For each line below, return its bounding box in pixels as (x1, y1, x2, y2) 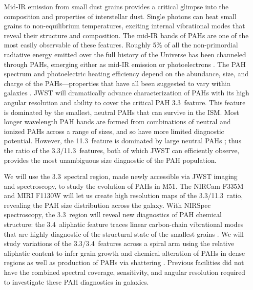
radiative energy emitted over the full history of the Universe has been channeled (4, 49, 246, 59)
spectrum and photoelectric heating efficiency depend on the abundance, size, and (4, 68, 249, 79)
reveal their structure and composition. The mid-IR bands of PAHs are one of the (4, 30, 249, 40)
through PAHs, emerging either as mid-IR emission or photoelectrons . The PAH (4, 59, 246, 69)
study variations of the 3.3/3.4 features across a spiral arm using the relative (4, 238, 234, 248)
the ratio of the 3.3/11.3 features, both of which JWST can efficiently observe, (4, 145, 239, 155)
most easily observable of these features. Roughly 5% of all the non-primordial (4, 40, 238, 50)
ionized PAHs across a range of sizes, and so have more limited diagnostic (4, 126, 224, 136)
